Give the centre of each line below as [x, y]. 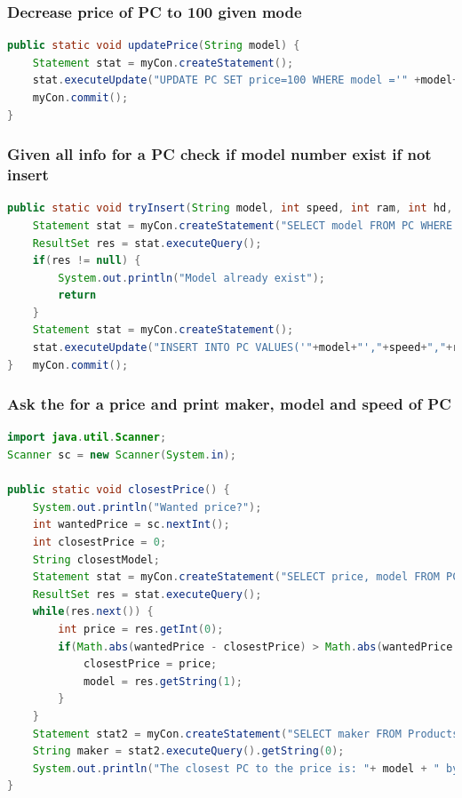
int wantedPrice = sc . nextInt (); [131, 525]
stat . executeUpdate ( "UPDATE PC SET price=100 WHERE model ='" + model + [246, 80]
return [77, 295]
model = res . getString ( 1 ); [163, 681]
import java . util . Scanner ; [87, 438]
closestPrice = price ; [150, 664]
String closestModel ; [96, 559]
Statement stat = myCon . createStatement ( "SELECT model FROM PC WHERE [243, 225]
